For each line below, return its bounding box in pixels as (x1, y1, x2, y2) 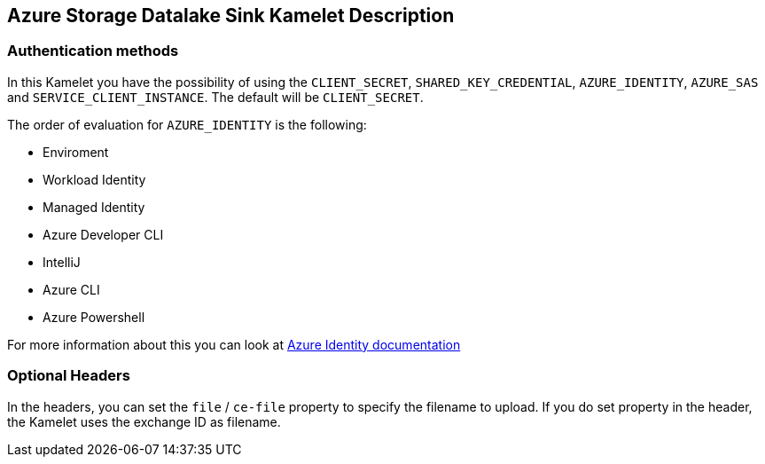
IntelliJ (43, 254, 81, 270)
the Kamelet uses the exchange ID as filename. (7, 413, 281, 429)
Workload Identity (43, 171, 146, 187)
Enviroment (43, 144, 109, 160)
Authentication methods (7, 42, 179, 60)
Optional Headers (7, 366, 130, 385)
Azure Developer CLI (43, 226, 164, 242)
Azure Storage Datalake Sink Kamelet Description (7, 4, 455, 27)
